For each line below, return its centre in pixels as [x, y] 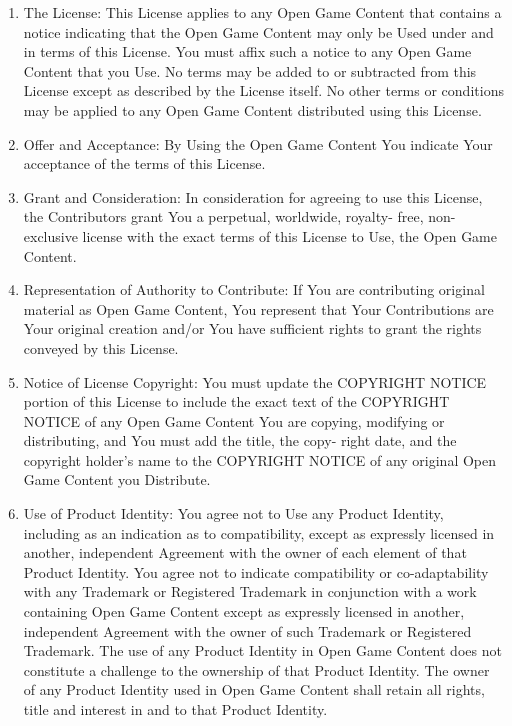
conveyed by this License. [101, 347]
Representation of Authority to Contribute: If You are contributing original [254, 289]
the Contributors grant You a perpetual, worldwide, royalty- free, [223, 216]
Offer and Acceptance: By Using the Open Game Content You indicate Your [258, 143]
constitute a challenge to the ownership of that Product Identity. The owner [256, 669]
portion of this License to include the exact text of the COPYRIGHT [236, 401]
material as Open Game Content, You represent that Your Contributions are [258, 308]
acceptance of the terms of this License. [144, 163]
